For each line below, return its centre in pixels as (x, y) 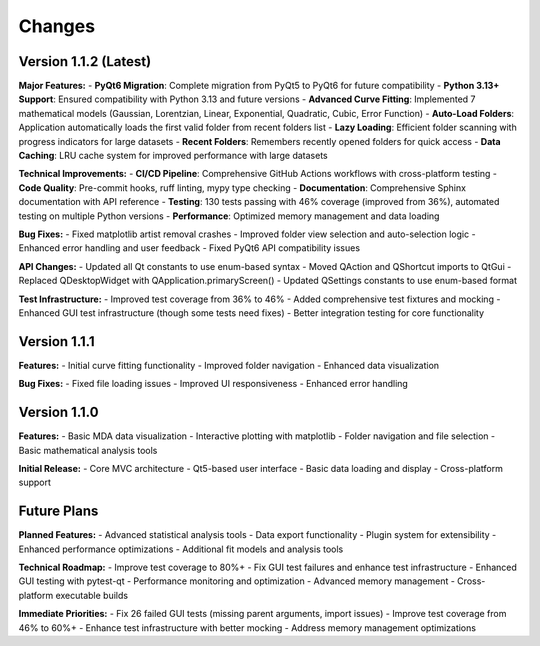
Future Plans (58, 511)
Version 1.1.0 (58, 412)
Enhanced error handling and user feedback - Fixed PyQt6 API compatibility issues (189, 248)
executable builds (92, 595)
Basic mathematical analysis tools (88, 450)
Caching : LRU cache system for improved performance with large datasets (173, 156)
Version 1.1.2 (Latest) (85, 61)
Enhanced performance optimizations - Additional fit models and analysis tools (181, 549)
